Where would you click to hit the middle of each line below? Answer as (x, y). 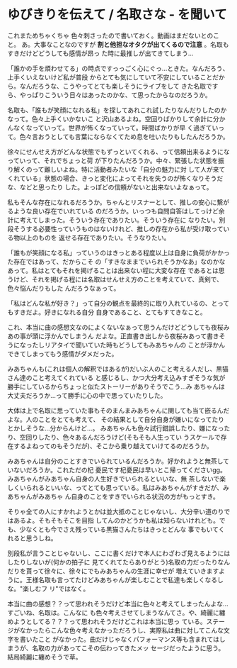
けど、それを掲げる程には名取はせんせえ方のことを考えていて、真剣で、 (118, 279)
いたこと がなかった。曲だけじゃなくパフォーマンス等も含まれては (122, 639)
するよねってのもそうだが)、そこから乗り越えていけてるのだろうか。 (113, 446)
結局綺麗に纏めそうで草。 (45, 657)
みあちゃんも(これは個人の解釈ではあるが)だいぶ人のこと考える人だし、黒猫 (118, 369)
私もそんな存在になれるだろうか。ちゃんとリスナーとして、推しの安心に (112, 202)
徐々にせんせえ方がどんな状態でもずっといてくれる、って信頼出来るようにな (118, 151)
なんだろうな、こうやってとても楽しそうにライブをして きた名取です (119, 86)
